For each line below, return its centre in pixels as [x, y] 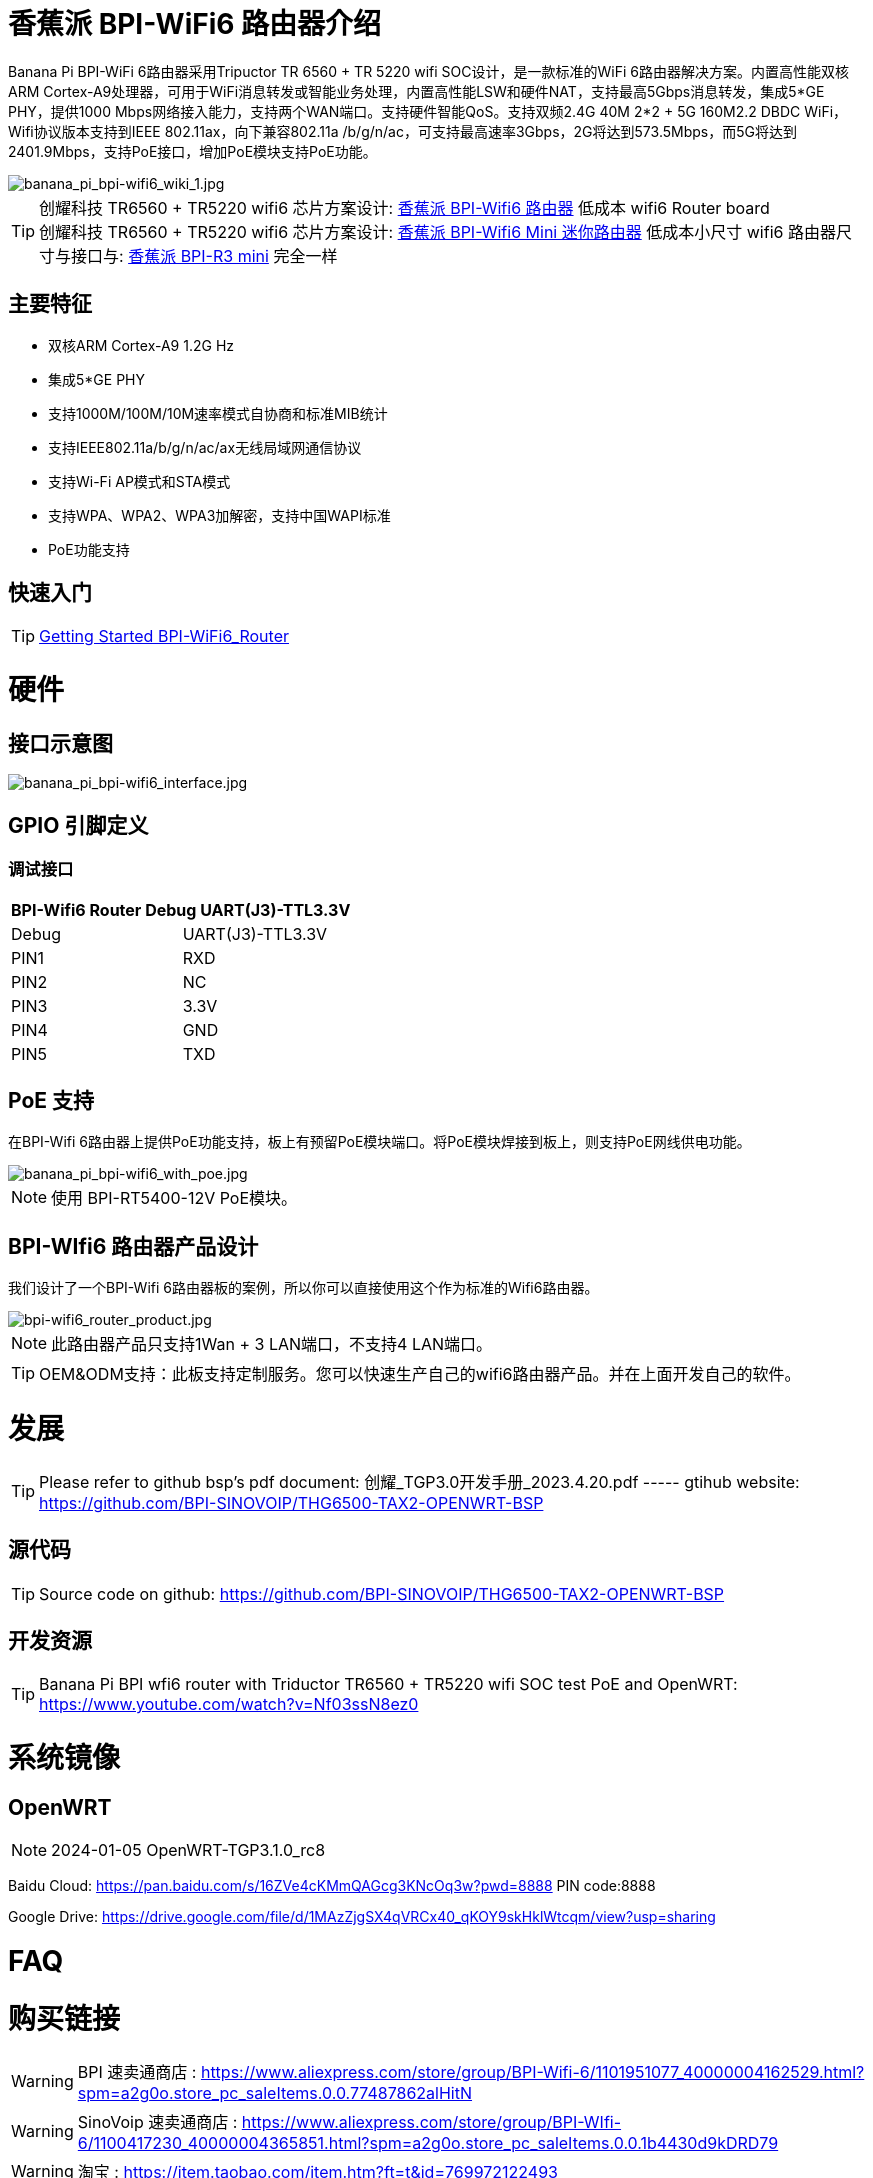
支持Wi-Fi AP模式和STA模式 [139, 481]
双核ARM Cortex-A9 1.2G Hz [141, 345]
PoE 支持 [51, 1100]
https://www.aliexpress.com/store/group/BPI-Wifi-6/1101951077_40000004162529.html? [532, 2071]
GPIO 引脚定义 [78, 825]
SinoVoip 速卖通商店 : [157, 2121]
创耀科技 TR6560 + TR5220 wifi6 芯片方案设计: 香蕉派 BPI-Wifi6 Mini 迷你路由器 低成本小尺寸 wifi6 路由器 [437, 231]
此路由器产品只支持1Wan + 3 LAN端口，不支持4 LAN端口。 [272, 1344]
